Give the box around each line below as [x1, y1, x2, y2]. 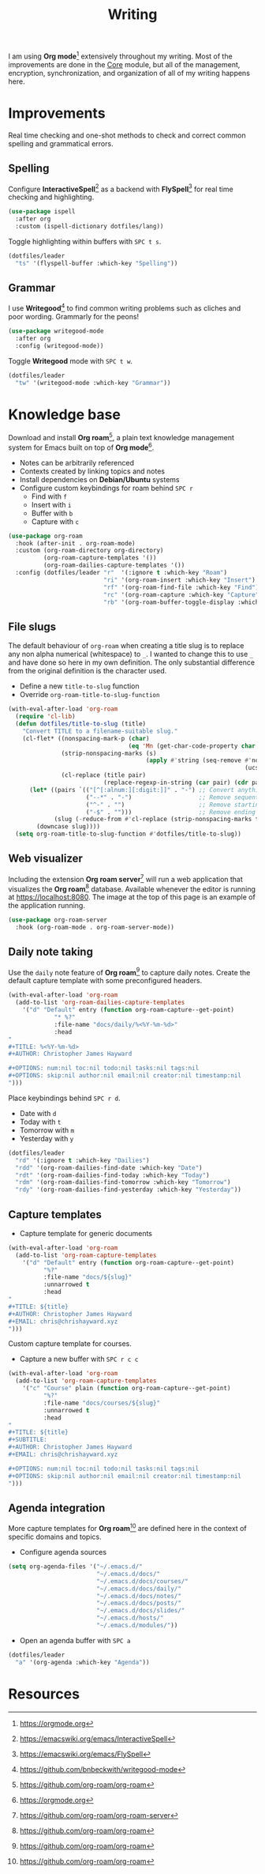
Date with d [19, 1108, 57, 1118]
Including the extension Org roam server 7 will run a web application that [8, 873, 243, 884]
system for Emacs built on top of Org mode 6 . [8, 441, 155, 452]
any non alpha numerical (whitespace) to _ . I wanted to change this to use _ [8, 650, 254, 659]
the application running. [8, 901, 85, 911]
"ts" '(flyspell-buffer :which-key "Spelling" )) [15, 259, 178, 267]
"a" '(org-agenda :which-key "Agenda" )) [15, 1658, 150, 1666]
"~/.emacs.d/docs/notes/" [95, 1592, 181, 1600]
